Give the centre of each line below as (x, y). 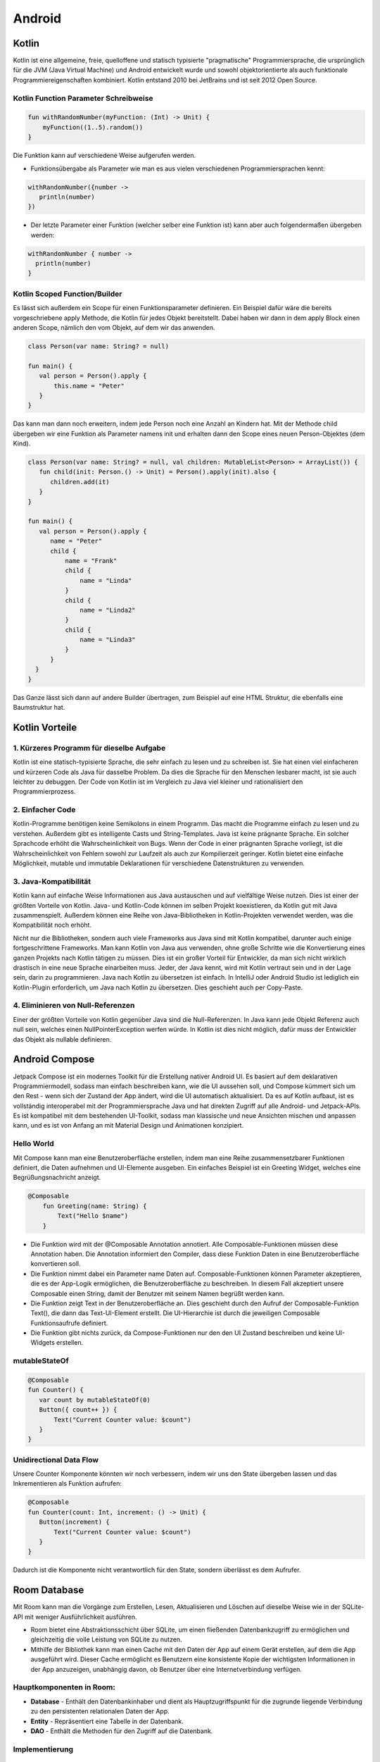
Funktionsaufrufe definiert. (69, 1323)
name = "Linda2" (108, 610)
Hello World (33, 1144)
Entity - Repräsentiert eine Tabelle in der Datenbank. (107, 1721)
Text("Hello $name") (93, 1216)
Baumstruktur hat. (39, 708)
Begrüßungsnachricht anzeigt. (57, 1178)
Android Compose (54, 1060)
